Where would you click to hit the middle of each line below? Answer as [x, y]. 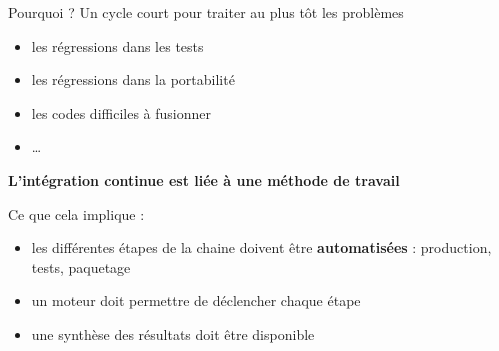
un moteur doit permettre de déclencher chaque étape [196, 300]
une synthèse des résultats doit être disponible [173, 333]
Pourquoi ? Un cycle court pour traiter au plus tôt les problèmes [206, 12]
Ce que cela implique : [76, 213]
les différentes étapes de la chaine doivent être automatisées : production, [261, 247]
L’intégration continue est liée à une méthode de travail [204, 179]
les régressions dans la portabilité [133, 79]
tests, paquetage [81, 266]
